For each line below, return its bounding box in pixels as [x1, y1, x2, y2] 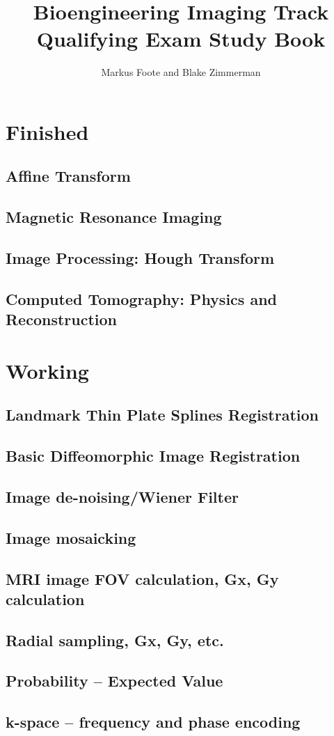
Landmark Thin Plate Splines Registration [6, 404, 319, 425]
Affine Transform [6, 165, 131, 187]
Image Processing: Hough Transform [6, 247, 275, 269]
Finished [6, 117, 89, 146]
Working [6, 356, 89, 384]
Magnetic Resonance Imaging [6, 206, 222, 228]
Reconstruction [6, 308, 118, 330]
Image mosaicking [6, 526, 136, 548]
